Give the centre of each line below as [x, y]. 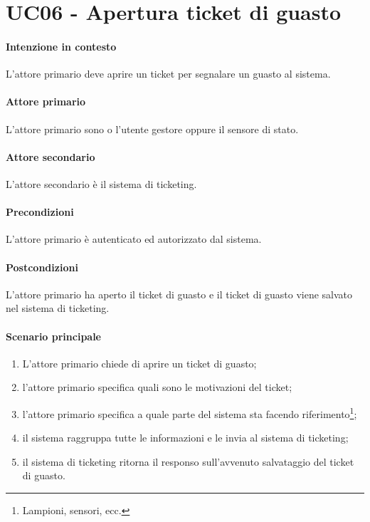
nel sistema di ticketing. [58, 308]
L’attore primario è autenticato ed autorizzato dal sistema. [134, 239]
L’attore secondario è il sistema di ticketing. [101, 183]
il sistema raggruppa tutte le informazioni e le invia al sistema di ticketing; [185, 438]
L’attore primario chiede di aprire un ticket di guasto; [139, 363]
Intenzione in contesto [61, 46]
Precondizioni [40, 212]
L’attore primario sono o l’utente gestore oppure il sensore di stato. [152, 129]
